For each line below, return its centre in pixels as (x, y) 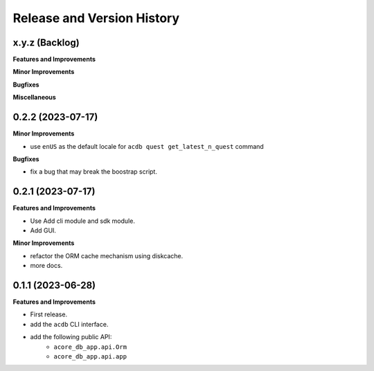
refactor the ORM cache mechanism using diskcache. (107, 255)
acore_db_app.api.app (90, 357)
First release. (49, 314)
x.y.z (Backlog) (46, 43)
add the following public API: (71, 337)
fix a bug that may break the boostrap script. (93, 172)
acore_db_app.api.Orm (90, 347)
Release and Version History (96, 18)
